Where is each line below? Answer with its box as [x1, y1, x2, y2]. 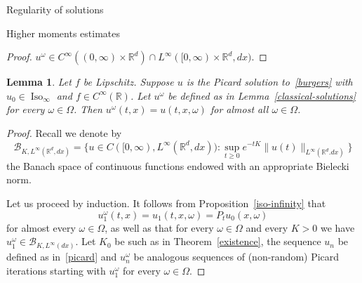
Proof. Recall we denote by [6, 125, 122, 140]
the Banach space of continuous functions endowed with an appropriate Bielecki [6, 158, 349, 173]
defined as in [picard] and [6, 249, 117, 264]
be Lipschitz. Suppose [83, 74, 174, 89]
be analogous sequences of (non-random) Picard [133, 249, 340, 264]
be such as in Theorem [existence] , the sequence [114, 234, 321, 249]
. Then [74, 102, 102, 117]
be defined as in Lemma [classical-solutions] [168, 88, 356, 103]
